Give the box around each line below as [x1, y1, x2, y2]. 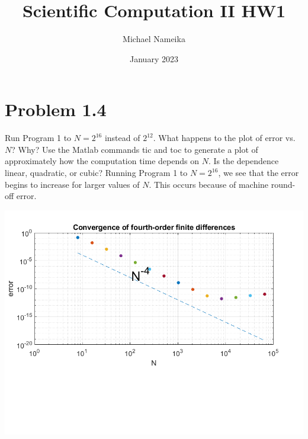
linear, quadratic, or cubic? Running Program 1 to [5, 166, 188, 179]
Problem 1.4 [5, 97, 107, 121]
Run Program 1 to [5, 132, 72, 144]
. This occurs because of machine [149, 178, 269, 190]
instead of [104, 132, 140, 144]
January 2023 [130, 52, 178, 65]
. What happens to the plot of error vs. [153, 132, 296, 144]
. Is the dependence [208, 155, 279, 167]
